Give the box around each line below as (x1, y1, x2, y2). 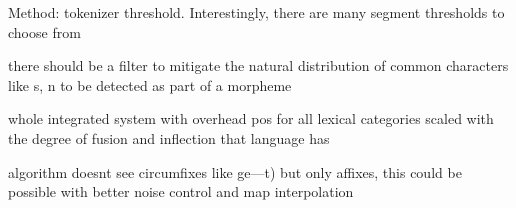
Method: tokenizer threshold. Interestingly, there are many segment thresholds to (8, 2, 505, 22)
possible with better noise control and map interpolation (8, 181, 354, 202)
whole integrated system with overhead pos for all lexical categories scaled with (8, 108, 494, 129)
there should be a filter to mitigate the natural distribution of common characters (8, 55, 509, 76)
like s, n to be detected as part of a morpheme (8, 74, 292, 95)
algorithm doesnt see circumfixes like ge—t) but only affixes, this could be (8, 161, 462, 182)
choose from (8, 21, 81, 42)
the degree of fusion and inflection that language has (8, 127, 330, 148)
